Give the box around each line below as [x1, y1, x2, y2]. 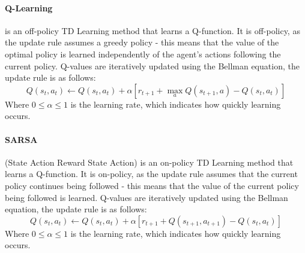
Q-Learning [5, 1, 53, 14]
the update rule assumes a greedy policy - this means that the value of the [5, 36, 279, 48]
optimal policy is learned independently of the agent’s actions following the [5, 47, 281, 60]
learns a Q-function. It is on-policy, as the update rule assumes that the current [5, 167, 298, 180]
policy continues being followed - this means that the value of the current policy [5, 179, 299, 191]
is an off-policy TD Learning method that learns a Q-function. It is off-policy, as [5, 24, 300, 36]
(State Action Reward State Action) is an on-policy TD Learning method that [5, 156, 294, 168]
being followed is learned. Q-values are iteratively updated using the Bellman [5, 191, 288, 203]
